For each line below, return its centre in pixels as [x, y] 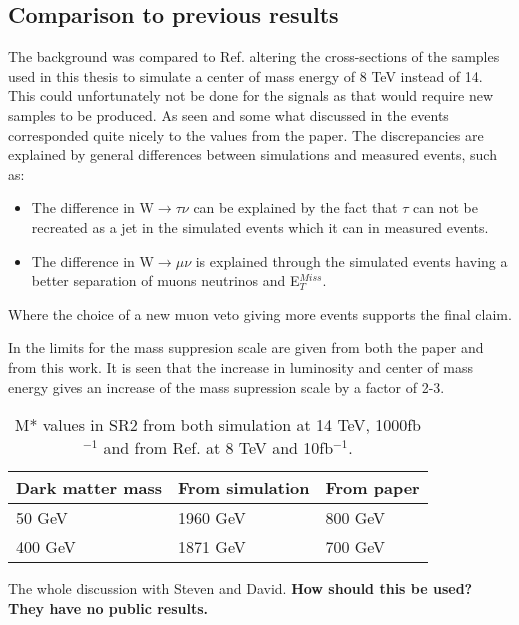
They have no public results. [108, 607]
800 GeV [355, 518]
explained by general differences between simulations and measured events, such [252, 154]
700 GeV [355, 547]
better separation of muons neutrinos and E [165, 280]
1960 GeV [212, 518]
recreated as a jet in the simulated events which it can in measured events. [260, 226]
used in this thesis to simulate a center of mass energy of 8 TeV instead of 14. [245, 75]
